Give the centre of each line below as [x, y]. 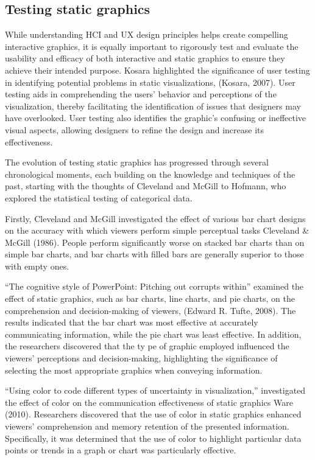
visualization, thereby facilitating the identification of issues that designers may [153, 106]
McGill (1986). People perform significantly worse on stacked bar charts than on [155, 242]
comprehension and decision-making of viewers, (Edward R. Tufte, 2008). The [150, 310]
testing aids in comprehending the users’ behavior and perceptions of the [141, 94]
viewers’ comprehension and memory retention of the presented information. [147, 426]
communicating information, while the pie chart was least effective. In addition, [153, 334]
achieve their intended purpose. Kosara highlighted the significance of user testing [157, 70]
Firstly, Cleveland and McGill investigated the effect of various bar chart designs [155, 218]
